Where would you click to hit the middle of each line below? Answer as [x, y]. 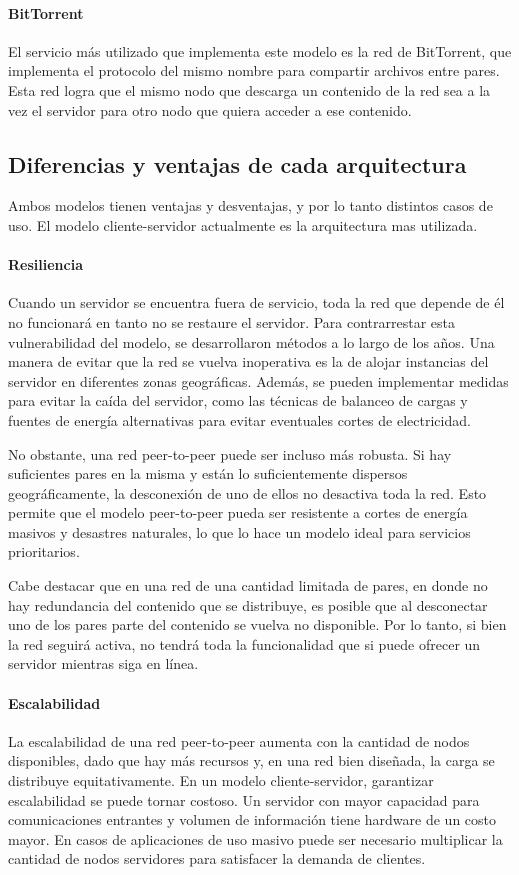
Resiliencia [45, 264]
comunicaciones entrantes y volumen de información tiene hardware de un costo [252, 819]
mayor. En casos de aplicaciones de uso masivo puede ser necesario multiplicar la [255, 838]
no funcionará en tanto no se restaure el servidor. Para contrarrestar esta [232, 321]
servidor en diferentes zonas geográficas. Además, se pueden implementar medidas [258, 380]
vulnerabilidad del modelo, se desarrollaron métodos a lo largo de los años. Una [251, 341]
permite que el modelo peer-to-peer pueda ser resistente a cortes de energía [238, 512]
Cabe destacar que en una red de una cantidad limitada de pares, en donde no [248, 585]
